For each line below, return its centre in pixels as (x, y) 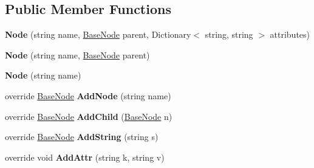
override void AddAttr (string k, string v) (85, 157)
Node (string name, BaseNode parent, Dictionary (98, 34)
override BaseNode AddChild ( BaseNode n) (89, 116)
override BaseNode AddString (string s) (82, 137)
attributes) (290, 34)
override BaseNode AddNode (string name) (88, 95)
